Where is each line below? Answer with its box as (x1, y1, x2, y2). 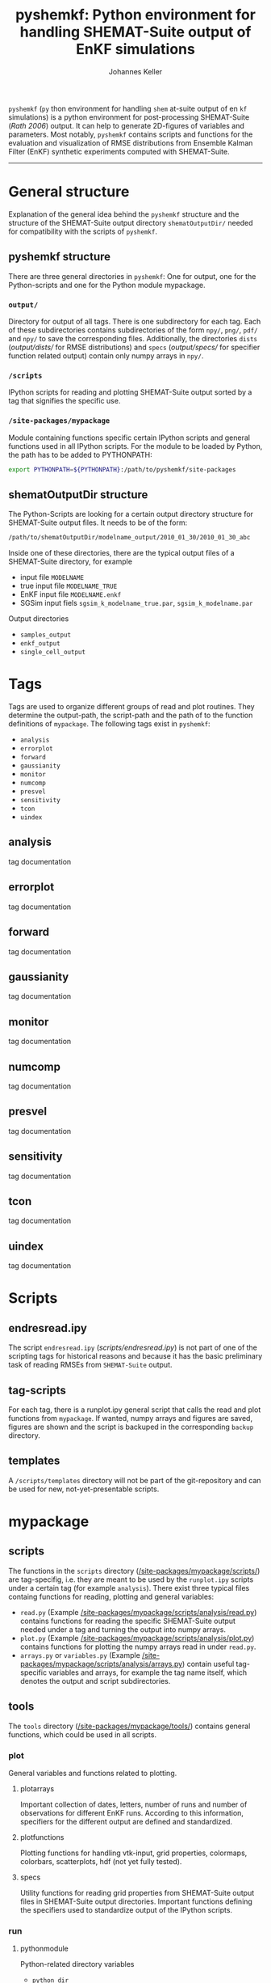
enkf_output (19, 640, 60, 648)
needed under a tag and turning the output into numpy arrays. (19, 1624, 226, 1634)
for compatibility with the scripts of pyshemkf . (8, 226, 157, 236)
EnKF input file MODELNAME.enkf (19, 590, 122, 599)
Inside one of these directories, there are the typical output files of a (8, 548, 236, 558)
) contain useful (181, 1659, 235, 1668)
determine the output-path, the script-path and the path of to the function (8, 710, 253, 721)
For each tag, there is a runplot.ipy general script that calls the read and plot (8, 1405, 261, 1414)
